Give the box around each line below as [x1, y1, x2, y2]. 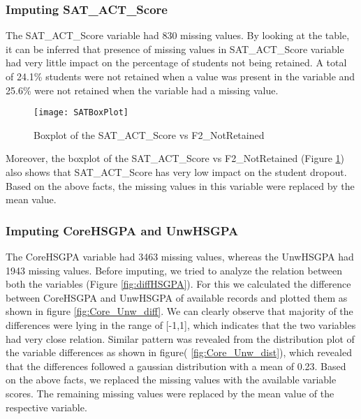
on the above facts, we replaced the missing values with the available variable [6, 372, 337, 387]
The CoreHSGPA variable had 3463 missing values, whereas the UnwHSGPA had [6, 249, 354, 264]
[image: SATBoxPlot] [34, 108, 129, 118]
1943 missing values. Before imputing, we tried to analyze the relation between [6, 263, 342, 277]
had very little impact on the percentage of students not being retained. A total [6, 55, 347, 70]
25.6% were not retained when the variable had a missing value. [6, 82, 279, 97]
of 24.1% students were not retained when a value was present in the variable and [6, 69, 355, 83]
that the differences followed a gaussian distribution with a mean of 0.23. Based [6, 358, 346, 373]
